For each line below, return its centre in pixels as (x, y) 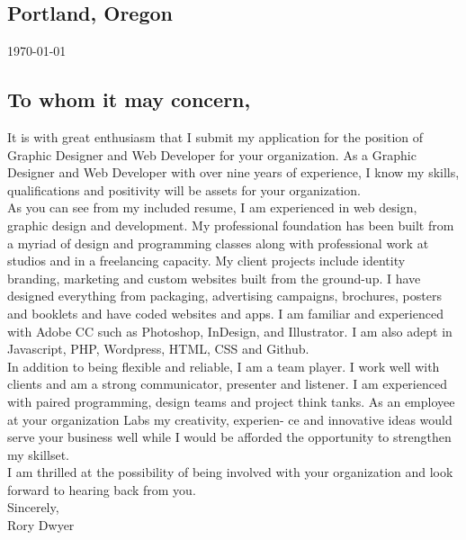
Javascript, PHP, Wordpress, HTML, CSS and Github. (158, 349)
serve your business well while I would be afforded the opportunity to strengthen (229, 437)
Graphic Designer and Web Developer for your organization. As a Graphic (212, 154)
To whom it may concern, (129, 99)
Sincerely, (33, 507)
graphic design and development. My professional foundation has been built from (231, 225)
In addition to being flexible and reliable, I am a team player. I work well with (224, 366)
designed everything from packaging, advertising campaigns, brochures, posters (224, 296)
